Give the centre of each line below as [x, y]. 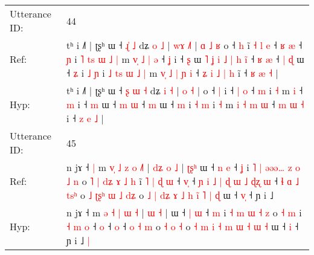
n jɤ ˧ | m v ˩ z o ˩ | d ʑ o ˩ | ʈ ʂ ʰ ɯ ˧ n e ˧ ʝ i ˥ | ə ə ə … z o [183, 167]
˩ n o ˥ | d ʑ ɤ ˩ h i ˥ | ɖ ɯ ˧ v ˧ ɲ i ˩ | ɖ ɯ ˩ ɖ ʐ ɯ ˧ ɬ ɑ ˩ [183, 181]
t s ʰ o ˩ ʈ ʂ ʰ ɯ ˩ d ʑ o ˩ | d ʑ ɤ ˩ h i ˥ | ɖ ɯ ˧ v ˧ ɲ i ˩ [170, 195]
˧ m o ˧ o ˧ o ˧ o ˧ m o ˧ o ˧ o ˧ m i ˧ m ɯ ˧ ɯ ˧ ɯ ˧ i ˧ [182, 226]
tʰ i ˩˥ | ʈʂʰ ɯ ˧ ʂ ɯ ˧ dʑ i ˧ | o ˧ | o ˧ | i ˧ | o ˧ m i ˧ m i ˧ [184, 90]
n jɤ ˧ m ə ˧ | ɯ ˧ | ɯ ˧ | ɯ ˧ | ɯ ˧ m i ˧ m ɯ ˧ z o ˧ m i [184, 212]
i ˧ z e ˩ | [85, 118]
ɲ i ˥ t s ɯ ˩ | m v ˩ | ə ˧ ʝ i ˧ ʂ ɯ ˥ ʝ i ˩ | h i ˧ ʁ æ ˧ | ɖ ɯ [185, 59]
